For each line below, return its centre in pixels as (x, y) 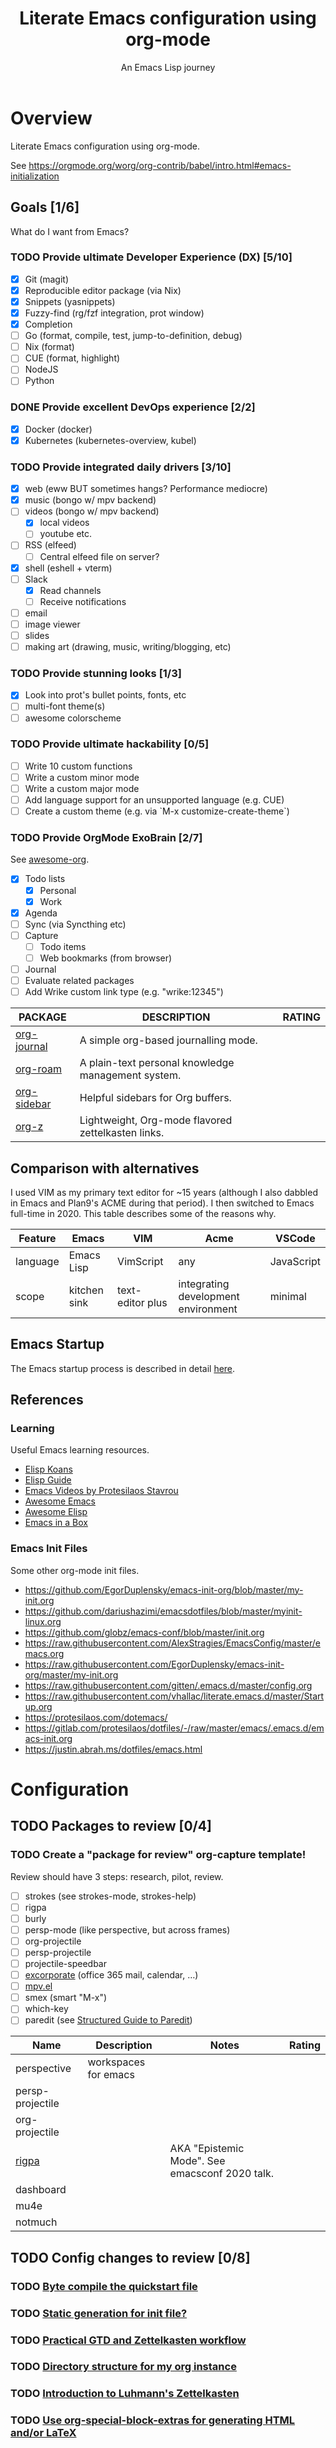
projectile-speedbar (65, 1964)
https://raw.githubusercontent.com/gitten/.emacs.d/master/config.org (168, 1685)
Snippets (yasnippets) (70, 301)
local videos (64, 523)
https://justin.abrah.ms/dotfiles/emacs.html (113, 1749)
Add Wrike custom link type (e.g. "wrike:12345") (124, 992)
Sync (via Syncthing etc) (75, 924)
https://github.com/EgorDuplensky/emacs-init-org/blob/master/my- (164, 1589)
